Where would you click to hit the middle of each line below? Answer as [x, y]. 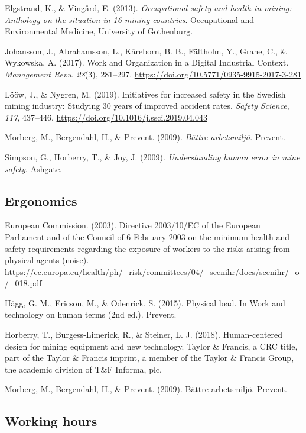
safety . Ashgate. [33, 168]
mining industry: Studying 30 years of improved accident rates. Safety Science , [147, 106]
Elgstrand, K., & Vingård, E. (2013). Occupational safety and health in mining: [148, 8]
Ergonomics [41, 200]
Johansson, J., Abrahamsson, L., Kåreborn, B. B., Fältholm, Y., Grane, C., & [146, 51]
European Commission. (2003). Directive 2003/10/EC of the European [133, 225]
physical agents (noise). [47, 260]
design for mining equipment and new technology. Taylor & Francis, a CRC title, [151, 346]
